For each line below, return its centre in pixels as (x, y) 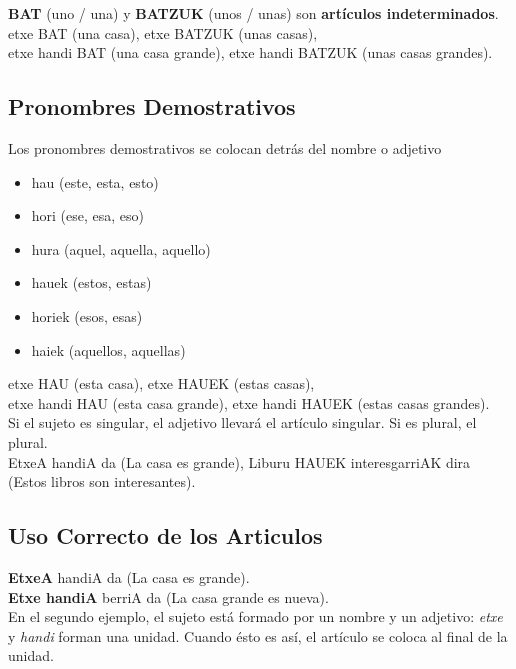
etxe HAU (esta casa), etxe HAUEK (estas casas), (161, 383)
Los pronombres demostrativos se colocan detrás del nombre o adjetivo (225, 147)
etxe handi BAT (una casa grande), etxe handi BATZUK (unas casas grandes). (250, 52)
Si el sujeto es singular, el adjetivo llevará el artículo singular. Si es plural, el (242, 422)
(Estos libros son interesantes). (102, 481)
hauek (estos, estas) (91, 282)
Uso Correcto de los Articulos (165, 535)
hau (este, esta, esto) (95, 181)
